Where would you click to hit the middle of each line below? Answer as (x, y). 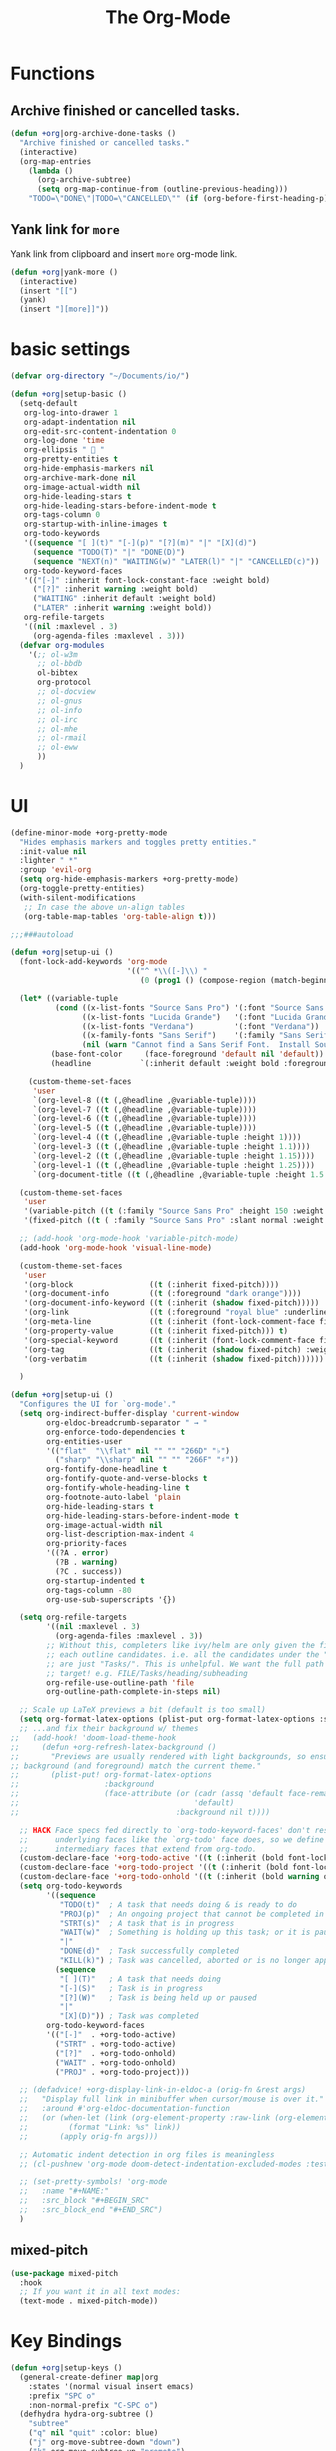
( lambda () (51, 171)
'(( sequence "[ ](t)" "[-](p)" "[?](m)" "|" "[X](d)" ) (140, 543)
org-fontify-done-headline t (107, 1469)
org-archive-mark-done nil (80, 477)
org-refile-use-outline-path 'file (120, 1682)
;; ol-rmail (61, 738)
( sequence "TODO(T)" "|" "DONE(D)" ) (109, 552)
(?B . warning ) (86, 1562)
